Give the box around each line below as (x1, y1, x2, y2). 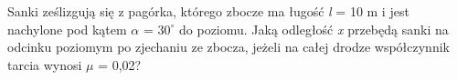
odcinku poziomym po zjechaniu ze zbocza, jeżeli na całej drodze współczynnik (7, 37, 450, 56)
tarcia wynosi (7, 55, 82, 74)
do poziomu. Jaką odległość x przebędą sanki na (179, 19, 449, 38)
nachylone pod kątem (7, 19, 127, 38)
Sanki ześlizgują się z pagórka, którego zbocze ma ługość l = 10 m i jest (7, 2, 409, 20)
